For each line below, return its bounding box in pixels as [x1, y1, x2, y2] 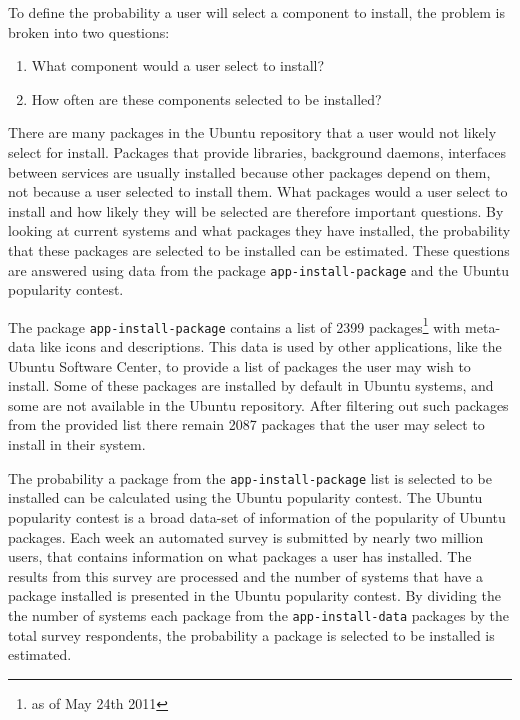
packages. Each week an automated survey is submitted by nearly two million [8, 526, 484, 547]
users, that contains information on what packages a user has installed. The [8, 546, 472, 567]
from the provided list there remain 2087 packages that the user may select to [8, 414, 485, 435]
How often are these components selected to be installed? [31, 88, 382, 109]
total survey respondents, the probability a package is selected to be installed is [8, 624, 495, 645]
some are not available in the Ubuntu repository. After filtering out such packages [8, 394, 509, 415]
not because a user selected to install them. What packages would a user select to [8, 181, 508, 202]
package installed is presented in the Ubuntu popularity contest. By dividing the [8, 585, 501, 606]
